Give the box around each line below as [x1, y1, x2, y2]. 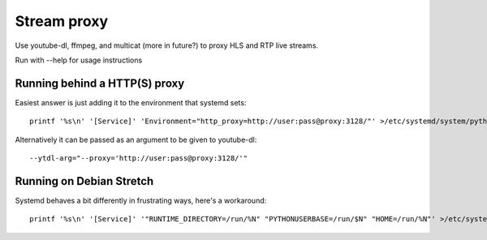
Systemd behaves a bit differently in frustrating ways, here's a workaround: [15, 195, 267, 205]
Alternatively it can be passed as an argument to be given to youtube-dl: [15, 135, 257, 144]
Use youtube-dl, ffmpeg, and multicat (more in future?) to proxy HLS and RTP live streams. [15, 41, 319, 50]
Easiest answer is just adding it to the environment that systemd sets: [15, 97, 247, 107]
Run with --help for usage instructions [15, 55, 143, 65]
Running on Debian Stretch [15, 174, 154, 188]
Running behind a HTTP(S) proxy [15, 76, 185, 90]
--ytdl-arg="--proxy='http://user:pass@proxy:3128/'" [29, 154, 248, 163]
